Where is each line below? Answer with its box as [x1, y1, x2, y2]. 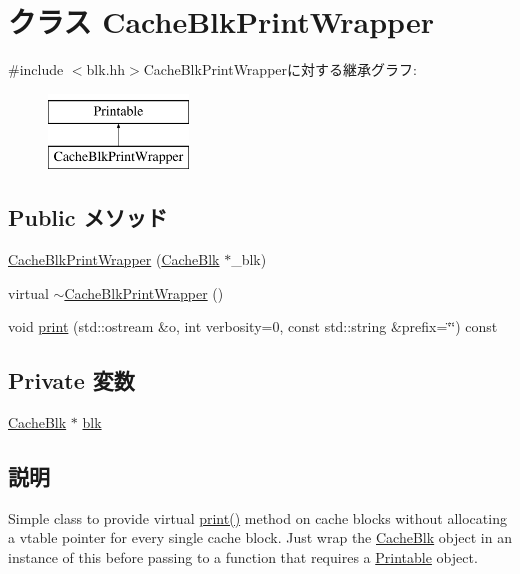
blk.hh [86, 59, 126, 80]
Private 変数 [8, 365, 135, 396]
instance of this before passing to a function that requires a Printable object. [8, 547, 478, 568]
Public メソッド [8, 202, 168, 233]
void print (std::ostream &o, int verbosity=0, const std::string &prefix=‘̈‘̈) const [8, 316, 498, 337]
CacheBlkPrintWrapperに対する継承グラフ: [143, 59, 417, 80]
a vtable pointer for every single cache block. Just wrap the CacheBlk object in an [8, 527, 512, 548]
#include [8, 59, 64, 80]
